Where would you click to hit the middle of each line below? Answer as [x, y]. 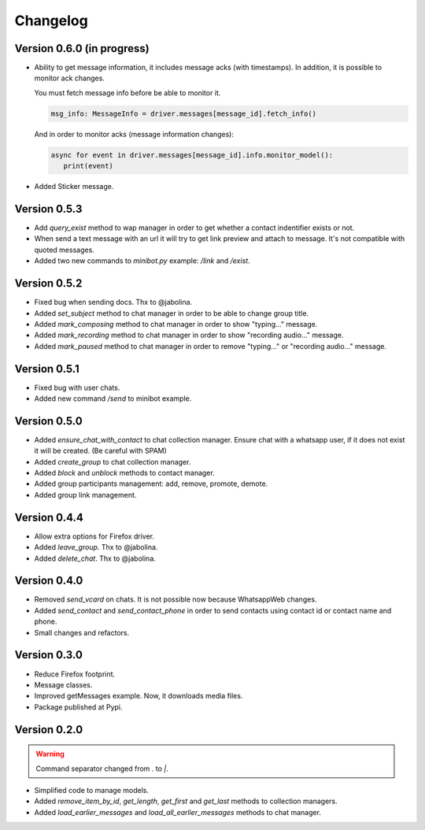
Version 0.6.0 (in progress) [82, 48]
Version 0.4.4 [49, 517]
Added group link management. [85, 495]
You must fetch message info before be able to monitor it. [128, 93]
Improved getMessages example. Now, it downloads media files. [139, 696]
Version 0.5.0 [48, 421]
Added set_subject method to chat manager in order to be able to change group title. [172, 313]
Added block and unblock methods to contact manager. [125, 473]
